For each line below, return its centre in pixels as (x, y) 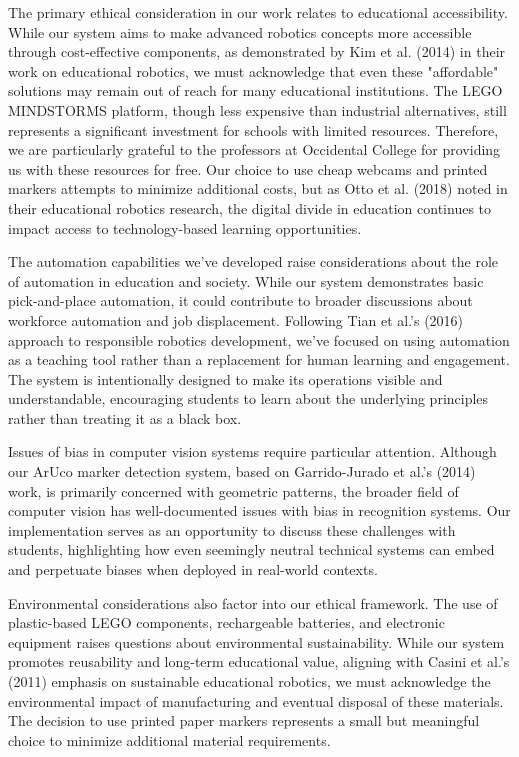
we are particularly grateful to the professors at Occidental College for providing (254, 149)
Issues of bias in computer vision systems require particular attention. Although (252, 451)
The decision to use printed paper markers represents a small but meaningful (244, 720)
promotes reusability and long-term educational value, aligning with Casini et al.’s (259, 661)
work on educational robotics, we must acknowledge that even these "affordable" (253, 70)
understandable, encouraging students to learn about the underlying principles (248, 398)
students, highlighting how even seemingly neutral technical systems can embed (251, 549)
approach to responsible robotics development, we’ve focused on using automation (259, 339)
